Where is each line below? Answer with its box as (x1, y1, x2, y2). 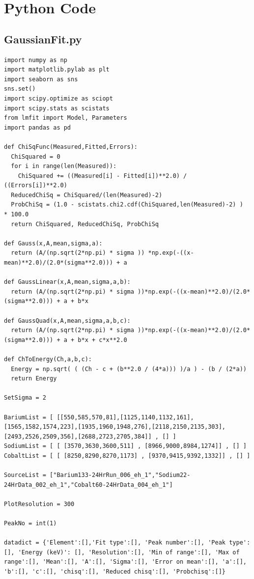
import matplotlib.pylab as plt (4, 66, 110, 73)
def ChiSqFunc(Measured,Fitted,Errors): (4, 143, 138, 150)
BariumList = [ (4, 413, 54, 421)
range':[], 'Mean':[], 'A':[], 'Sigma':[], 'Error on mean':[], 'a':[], (4, 558, 247, 566)
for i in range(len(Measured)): (11, 163, 117, 170)
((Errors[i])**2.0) (4, 182, 67, 189)
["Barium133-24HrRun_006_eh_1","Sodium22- (50, 472, 191, 479)
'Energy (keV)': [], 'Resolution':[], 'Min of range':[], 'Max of (18, 548, 240, 556)
